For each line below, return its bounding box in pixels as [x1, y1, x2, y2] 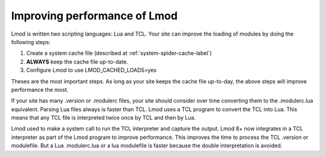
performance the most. [11, 86, 69, 93]
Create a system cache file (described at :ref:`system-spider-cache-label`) [26, 50, 213, 57]
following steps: [11, 38, 51, 45]
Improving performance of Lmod [11, 9, 178, 22]
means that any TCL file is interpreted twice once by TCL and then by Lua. [11, 114, 196, 121]
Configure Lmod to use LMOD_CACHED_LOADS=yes [26, 66, 157, 74]
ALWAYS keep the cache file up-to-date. [26, 58, 129, 65]
